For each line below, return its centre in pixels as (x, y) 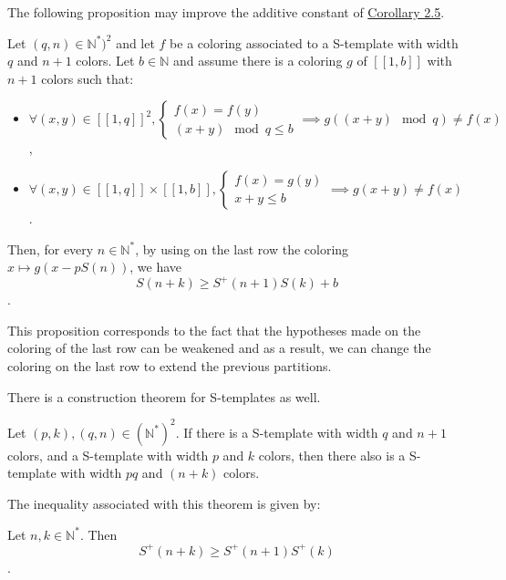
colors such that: (88, 78)
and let (135, 42)
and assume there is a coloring (258, 61)
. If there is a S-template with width (277, 432)
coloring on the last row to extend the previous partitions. (170, 366)
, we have (156, 267)
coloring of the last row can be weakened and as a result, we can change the (219, 348)
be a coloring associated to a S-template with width (314, 42)
